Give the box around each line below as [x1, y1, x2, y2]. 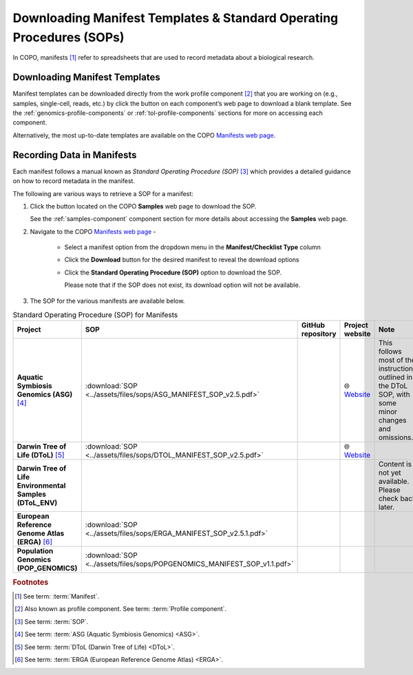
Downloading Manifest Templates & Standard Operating [12, 10, 339, 25]
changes [379, 416, 407, 425]
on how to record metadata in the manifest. [12, 177, 136, 185]
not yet [379, 468, 402, 478]
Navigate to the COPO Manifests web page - [30, 227, 156, 235]
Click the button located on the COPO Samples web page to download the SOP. [30, 202, 257, 210]
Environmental [17, 481, 66, 491]
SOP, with [379, 389, 410, 399]
